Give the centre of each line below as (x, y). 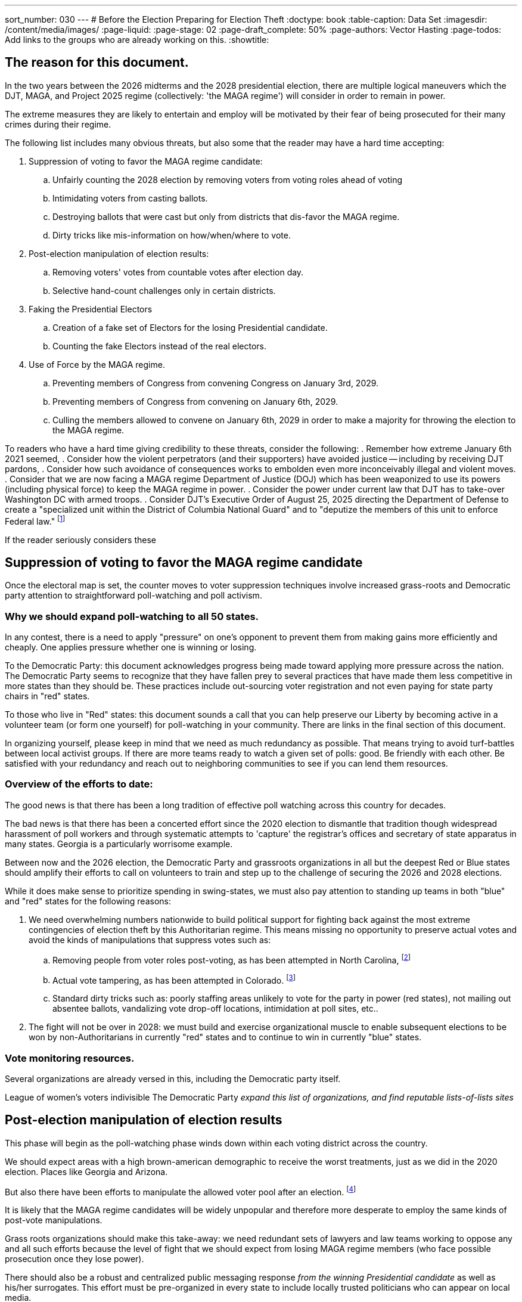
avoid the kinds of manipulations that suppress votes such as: (150, 940)
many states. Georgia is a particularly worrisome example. (119, 844)
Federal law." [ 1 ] (35, 520)
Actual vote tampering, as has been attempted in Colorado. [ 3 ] (174, 979)
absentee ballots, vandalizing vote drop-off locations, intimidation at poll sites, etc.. (215, 1009)
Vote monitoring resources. (70, 1058)
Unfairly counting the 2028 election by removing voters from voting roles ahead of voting (228, 179)
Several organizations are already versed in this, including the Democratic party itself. (173, 1078)
